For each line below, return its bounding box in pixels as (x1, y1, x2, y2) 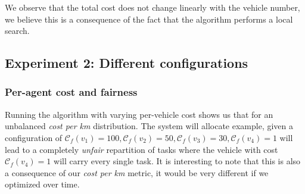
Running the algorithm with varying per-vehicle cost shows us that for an (5, 108, 273, 120)
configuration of (5, 131, 63, 143)
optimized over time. (5, 178, 80, 190)
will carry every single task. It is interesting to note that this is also (54, 155, 301, 167)
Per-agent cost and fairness (5, 85, 138, 99)
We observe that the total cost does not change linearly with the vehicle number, (5, 1, 300, 13)
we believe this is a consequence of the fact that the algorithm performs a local (5, 12, 293, 25)
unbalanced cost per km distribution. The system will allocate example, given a (5, 120, 294, 132)
